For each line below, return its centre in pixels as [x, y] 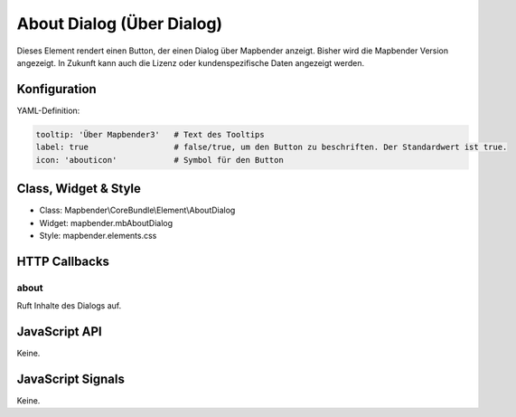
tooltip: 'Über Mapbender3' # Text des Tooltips [150, 134]
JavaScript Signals [71, 379]
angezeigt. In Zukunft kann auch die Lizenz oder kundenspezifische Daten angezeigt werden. [191, 62]
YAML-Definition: [48, 110]
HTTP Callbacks [63, 261]
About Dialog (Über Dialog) [120, 24]
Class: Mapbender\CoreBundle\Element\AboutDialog [137, 210]
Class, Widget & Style [79, 189]
